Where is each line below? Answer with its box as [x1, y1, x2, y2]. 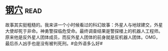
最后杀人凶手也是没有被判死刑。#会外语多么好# [5, 40, 103, 46]
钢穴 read [5, 4, 42, 16]
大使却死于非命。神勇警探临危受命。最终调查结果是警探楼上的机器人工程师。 [5, 28, 163, 34]
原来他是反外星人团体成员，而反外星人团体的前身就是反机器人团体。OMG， [5, 34, 160, 40]
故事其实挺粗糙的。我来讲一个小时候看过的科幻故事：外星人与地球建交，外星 [5, 22, 163, 28]
